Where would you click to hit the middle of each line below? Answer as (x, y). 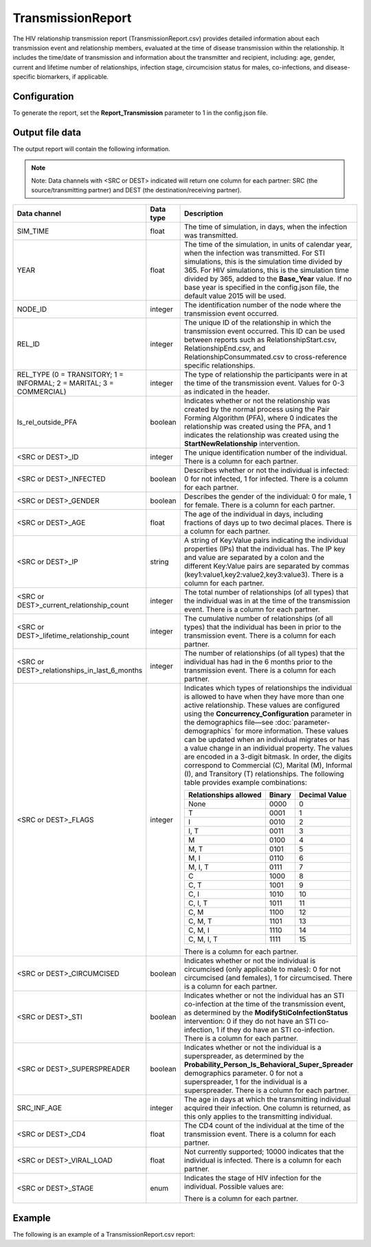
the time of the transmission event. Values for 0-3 (265, 383)
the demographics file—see (229, 723)
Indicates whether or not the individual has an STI (265, 996)
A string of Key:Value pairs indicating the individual (266, 541)
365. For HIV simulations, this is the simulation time (267, 270)
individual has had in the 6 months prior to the (259, 662)
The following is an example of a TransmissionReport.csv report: (104, 1234)
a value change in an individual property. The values (269, 748)
